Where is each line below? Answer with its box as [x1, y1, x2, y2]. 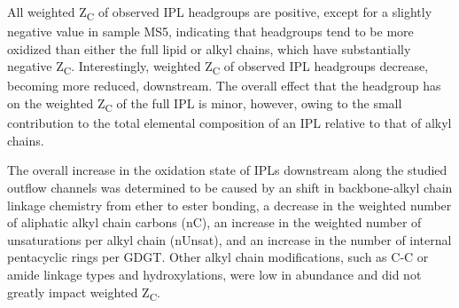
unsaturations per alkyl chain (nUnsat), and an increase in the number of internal [7, 230, 452, 249]
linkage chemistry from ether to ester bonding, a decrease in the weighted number [7, 195, 452, 214]
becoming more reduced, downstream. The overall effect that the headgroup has [7, 76, 441, 95]
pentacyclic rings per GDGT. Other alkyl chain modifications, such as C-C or [7, 248, 429, 266]
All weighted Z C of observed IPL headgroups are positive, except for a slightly [7, 3, 432, 23]
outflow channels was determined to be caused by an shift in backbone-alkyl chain [7, 178, 453, 196]
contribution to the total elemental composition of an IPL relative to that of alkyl [7, 114, 452, 132]
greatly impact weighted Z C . [7, 282, 160, 304]
